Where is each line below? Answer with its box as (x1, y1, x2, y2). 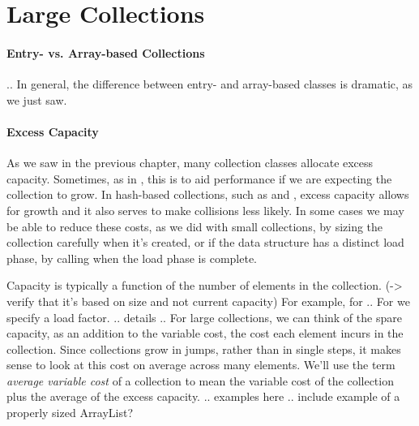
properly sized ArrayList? (6, 404, 134, 421)
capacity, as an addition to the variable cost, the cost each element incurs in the (6, 325, 404, 342)
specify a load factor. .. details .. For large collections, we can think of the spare (6, 308, 402, 325)
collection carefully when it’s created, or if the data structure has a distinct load (6, 234, 404, 251)
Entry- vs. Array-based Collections (6, 44, 205, 61)
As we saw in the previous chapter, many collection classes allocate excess (6, 154, 374, 171)
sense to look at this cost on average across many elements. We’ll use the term (6, 356, 395, 373)
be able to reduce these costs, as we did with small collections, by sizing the (6, 217, 383, 235)
